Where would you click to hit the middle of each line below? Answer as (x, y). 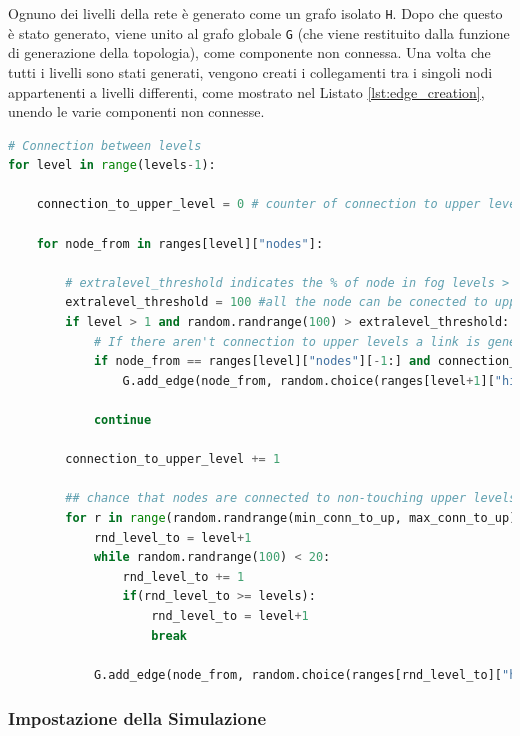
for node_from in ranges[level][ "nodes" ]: (180, 243)
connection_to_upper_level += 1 (173, 459)
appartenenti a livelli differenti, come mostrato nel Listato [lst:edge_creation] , (246, 91)
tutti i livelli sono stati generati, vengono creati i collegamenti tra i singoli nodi (250, 71)
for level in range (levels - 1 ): (112, 165)
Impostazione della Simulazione (137, 718)
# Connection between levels (105, 145)
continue (122, 420)
